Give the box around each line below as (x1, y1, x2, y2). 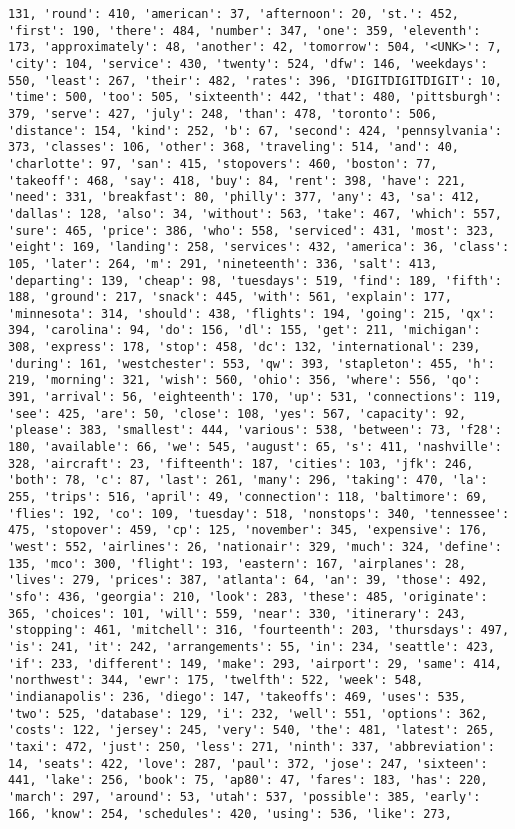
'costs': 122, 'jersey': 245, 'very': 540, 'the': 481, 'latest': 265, (8, 723, 495, 738)
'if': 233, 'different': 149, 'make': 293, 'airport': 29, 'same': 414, (8, 656, 502, 671)
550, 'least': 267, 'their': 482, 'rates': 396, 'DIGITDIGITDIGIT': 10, (8, 73, 502, 88)
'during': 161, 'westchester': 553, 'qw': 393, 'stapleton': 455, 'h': (8, 356, 495, 371)
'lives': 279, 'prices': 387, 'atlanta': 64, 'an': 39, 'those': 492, (8, 573, 488, 588)
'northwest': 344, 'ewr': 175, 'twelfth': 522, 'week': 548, (8, 673, 424, 688)
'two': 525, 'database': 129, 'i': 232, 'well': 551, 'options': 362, (8, 706, 488, 721)
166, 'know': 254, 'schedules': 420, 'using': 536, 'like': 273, (8, 806, 452, 821)
